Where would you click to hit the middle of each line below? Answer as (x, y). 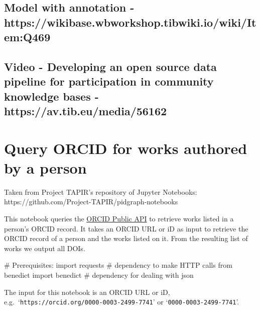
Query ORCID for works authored (126, 148)
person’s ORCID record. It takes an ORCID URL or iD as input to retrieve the (126, 228)
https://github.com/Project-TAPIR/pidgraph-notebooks (91, 202)
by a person (45, 167)
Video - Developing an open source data (110, 66)
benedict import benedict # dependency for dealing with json (99, 275)
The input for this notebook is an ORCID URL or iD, (87, 292)
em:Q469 (27, 37)
